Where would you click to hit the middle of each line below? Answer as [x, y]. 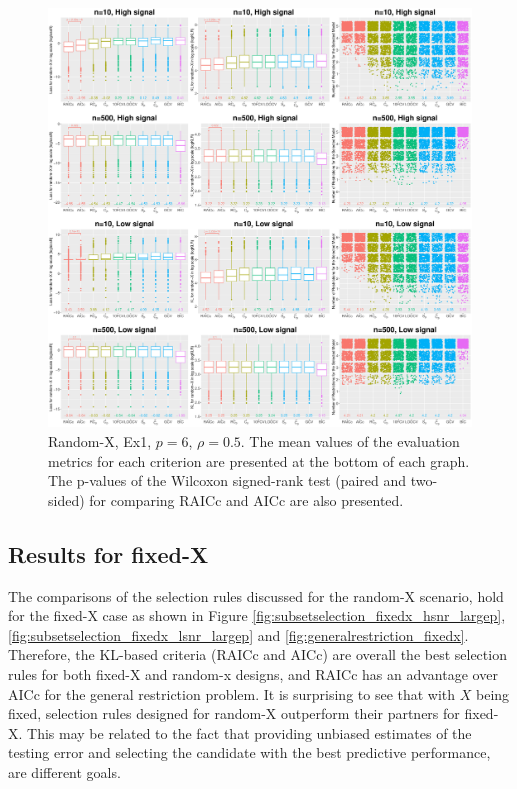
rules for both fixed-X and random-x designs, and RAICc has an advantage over [253, 673]
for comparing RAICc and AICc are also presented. [246, 499]
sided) [66, 499]
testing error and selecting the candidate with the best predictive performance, [249, 752]
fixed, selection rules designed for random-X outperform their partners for [234, 713]
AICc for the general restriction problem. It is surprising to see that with [232, 693]
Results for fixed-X [108, 553]
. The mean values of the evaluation [350, 441]
